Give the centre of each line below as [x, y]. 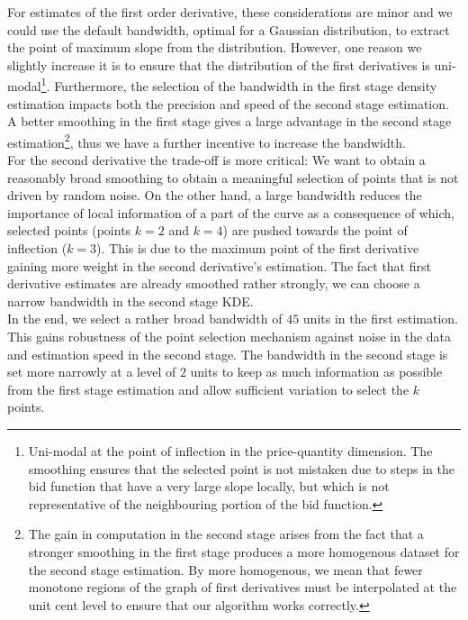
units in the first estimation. [380, 319]
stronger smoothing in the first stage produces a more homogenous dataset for [244, 551]
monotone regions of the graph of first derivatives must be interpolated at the [243, 587]
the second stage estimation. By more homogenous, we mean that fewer [225, 569]
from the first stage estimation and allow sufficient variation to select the [208, 389]
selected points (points [69, 230]
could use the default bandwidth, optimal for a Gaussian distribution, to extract [229, 29]
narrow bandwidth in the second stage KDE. [130, 301]
